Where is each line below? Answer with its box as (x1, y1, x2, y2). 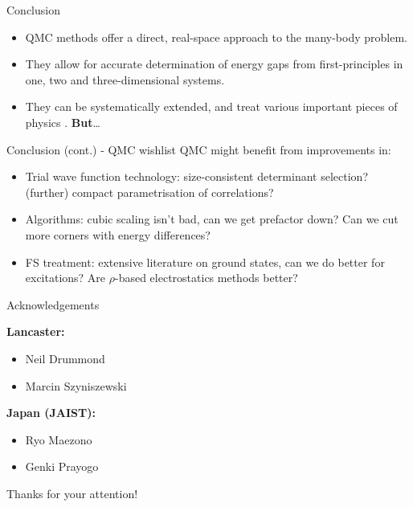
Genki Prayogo (25, 458, 99, 475)
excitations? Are (25, 269, 106, 286)
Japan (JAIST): (6, 404, 96, 421)
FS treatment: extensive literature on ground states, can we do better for (25, 253, 385, 270)
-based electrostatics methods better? (114, 269, 298, 286)
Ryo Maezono (25, 431, 92, 448)
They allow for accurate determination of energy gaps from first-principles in (25, 55, 403, 72)
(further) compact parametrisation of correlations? (25, 183, 274, 200)
